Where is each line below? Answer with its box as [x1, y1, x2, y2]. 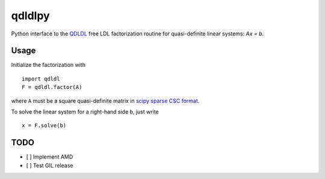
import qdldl [22, 75, 60, 82]
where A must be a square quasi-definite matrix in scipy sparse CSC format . [11, 97, 200, 105]
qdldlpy [11, 9, 51, 22]
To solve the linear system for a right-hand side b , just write [11, 108, 159, 115]
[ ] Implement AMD [26, 153, 73, 160]
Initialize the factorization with [11, 61, 85, 68]
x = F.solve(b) [22, 122, 67, 129]
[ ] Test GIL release [26, 162, 73, 169]
